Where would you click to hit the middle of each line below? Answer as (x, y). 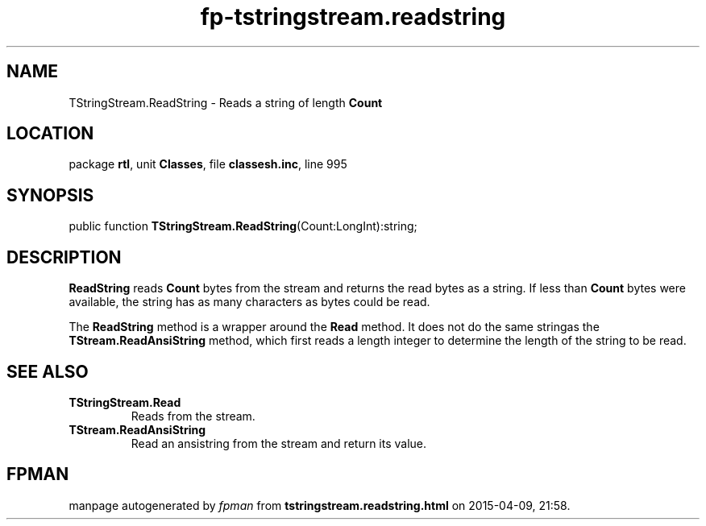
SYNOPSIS (50, 195)
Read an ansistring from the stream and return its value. (279, 443)
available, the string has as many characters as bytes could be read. (249, 302)
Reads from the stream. (193, 416)
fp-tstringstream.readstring (353, 17)
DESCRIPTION (64, 257)
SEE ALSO (48, 371)
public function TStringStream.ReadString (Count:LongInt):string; (243, 226)
